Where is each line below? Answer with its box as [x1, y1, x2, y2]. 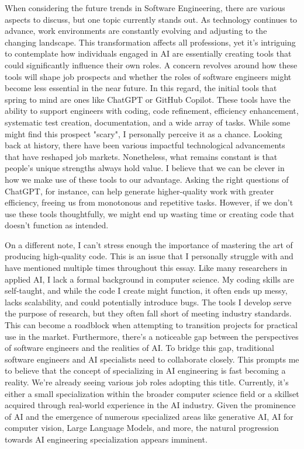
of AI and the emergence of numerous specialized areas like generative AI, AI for [5, 410, 293, 422]
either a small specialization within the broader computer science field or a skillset [5, 387, 299, 399]
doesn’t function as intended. [5, 219, 109, 231]
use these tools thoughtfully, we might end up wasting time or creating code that [5, 207, 295, 220]
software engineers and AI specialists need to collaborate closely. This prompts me [5, 353, 299, 365]
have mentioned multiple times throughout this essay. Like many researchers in [5, 262, 288, 274]
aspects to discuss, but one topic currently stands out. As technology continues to [5, 13, 298, 25]
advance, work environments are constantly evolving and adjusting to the [5, 25, 267, 37]
